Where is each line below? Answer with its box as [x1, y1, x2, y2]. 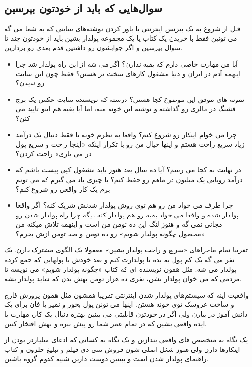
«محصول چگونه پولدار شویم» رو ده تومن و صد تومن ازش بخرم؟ [16, 228, 205, 238]
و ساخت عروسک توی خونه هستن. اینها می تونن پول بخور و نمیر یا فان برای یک [4, 299, 234, 309]
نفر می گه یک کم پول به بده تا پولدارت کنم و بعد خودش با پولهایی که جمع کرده [4, 254, 235, 265]
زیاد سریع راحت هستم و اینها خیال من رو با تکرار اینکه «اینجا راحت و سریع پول [16, 139, 245, 149]
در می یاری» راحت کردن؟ [16, 148, 92, 158]
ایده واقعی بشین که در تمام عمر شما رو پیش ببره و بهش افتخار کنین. [4, 318, 207, 328]
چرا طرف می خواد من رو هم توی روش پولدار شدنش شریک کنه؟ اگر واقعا [16, 200, 233, 210]
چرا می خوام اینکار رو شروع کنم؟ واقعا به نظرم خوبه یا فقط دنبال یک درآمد [16, 129, 237, 139]
